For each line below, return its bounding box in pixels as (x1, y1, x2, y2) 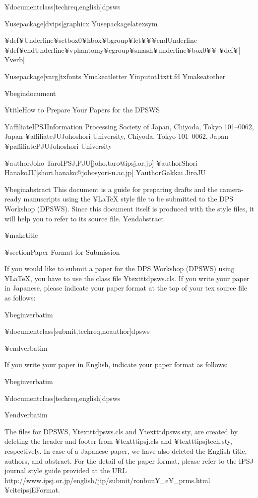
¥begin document (4, 88, 56, 98)
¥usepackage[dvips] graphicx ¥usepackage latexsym (4, 18, 158, 28)
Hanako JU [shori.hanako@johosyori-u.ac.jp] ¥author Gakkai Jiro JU (4, 167, 206, 178)
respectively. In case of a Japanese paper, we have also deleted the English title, (4, 446, 247, 456)
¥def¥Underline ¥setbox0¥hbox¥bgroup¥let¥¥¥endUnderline (4, 35, 197, 45)
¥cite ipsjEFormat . (4, 485, 60, 495)
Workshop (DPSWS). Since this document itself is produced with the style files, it (4, 203, 255, 213)
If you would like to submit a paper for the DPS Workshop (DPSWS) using (4, 263, 235, 274)
